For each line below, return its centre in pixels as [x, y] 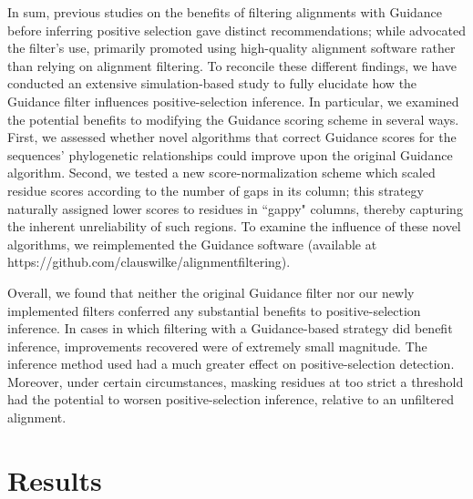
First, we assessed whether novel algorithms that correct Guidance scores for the [232, 137]
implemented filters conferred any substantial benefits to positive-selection [214, 310]
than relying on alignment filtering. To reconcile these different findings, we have [232, 65]
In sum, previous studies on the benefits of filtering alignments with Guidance [225, 12]
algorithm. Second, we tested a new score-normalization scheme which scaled [221, 173]
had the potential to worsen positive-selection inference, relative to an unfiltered [231, 399]
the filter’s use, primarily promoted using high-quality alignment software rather [231, 48]
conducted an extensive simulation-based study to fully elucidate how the [212, 83]
